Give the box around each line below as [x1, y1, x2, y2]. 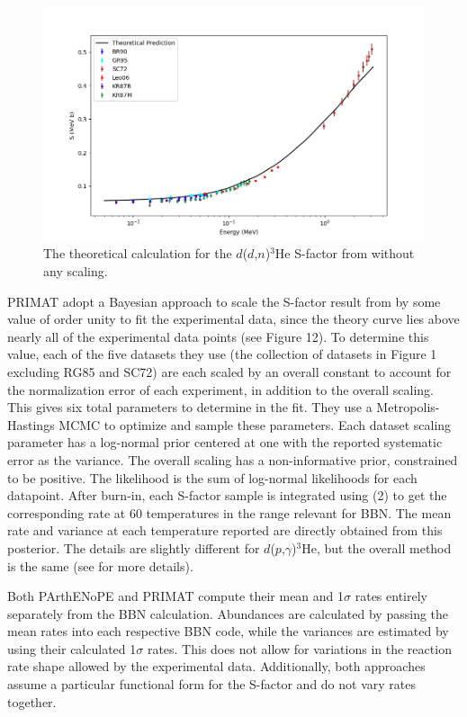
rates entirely [355, 587, 427, 605]
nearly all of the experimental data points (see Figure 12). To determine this [7, 327, 429, 345]
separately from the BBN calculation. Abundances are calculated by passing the [7, 604, 449, 623]
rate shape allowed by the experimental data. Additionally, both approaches [7, 657, 426, 676]
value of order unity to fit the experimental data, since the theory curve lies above [7, 309, 460, 328]
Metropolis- [376, 398, 440, 417]
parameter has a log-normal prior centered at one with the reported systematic [7, 433, 443, 452]
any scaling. [43, 262, 108, 280]
